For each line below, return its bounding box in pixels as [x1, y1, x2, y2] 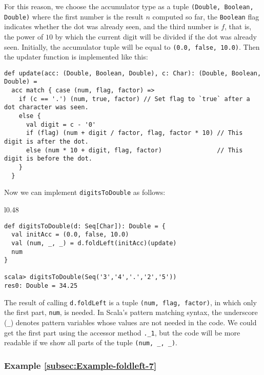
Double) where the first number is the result [4, 11, 144, 22]
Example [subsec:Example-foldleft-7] [4, 359, 157, 371]
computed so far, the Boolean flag [152, 11, 259, 22]
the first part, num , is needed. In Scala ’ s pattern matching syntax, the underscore [4, 307, 258, 318]
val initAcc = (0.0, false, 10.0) [11, 231, 129, 239]
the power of [4, 31, 44, 42]
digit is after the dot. [4, 138, 89, 145]
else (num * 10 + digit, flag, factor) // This [26, 146, 243, 154]
